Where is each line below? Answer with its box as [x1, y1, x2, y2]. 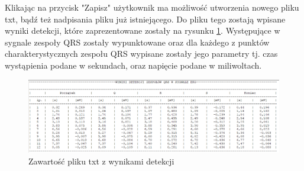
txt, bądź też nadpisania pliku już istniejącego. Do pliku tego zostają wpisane [5, 12, 286, 25]
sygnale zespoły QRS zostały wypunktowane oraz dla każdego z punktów [5, 36, 270, 48]
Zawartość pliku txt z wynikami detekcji [28, 154, 174, 167]
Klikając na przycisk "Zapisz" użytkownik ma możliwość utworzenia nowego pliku [5, 1, 299, 13]
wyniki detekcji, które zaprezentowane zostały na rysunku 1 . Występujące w [5, 24, 280, 37]
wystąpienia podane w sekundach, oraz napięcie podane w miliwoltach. [5, 59, 262, 71]
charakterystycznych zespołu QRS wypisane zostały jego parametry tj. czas [5, 47, 278, 60]
